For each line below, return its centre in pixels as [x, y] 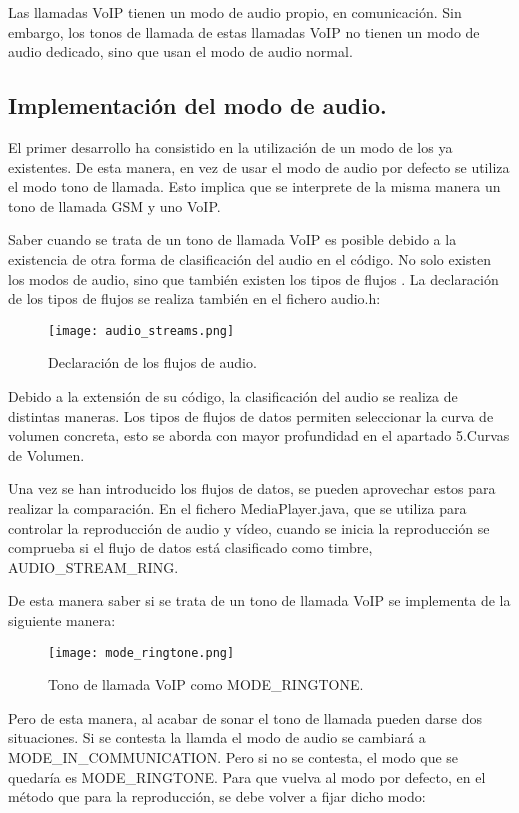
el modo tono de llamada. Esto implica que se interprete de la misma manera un [254, 186]
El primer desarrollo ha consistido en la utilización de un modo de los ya [230, 146]
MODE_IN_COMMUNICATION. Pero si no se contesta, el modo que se [233, 756]
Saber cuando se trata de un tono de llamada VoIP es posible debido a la [232, 239]
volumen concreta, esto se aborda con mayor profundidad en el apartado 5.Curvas [259, 435]
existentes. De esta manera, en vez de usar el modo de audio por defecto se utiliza [259, 166]
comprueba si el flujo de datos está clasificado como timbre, [190, 547]
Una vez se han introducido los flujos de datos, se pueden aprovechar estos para [252, 488]
